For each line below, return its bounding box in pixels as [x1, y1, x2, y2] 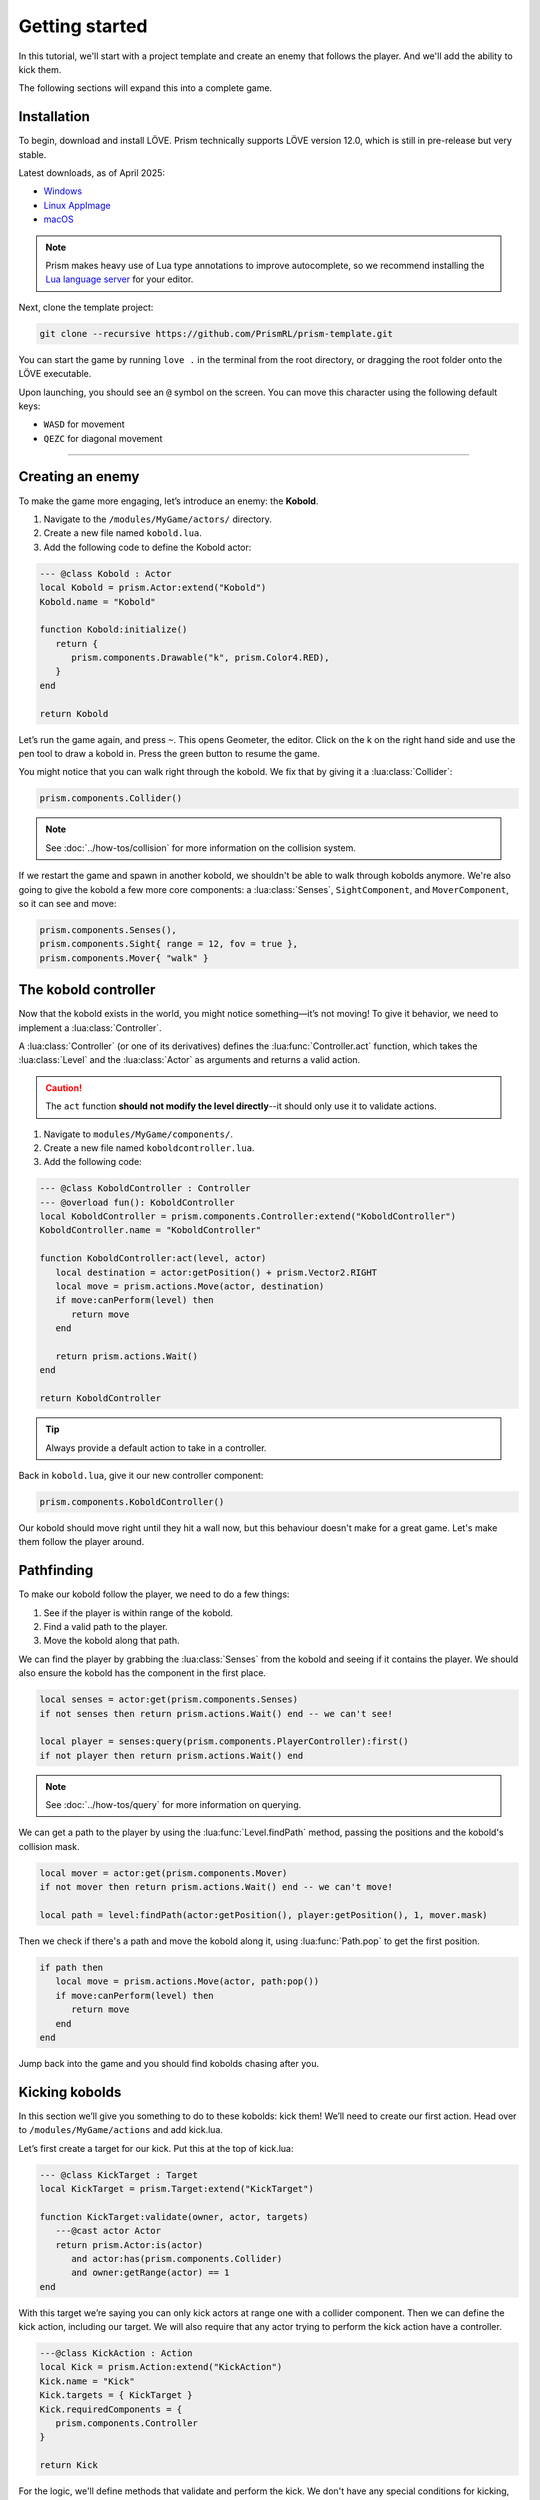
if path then [39, 1961, 104, 1973]
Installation [18, 108, 90, 125]
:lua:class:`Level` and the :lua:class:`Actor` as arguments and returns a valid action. [18, 1054, 361, 1066]
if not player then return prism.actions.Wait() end [39, 1750, 304, 1761]
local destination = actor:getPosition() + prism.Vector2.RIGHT [55, 1266, 378, 1278]
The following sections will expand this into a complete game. [18, 82, 273, 94]
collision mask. [18, 1840, 80, 1852]
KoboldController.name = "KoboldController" [39, 1225, 262, 1236]
